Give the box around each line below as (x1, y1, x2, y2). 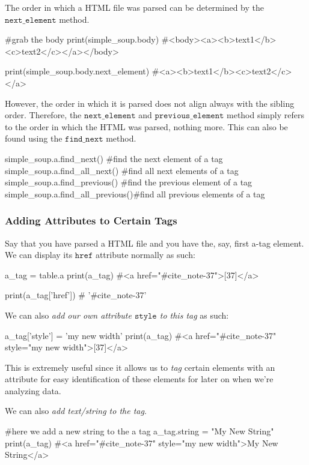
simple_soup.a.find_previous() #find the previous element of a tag (5, 176, 252, 188)
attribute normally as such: (95, 248, 195, 261)
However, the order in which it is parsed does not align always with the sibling (5, 97, 295, 109)
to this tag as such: (159, 308, 229, 321)
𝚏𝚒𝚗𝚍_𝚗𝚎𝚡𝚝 (65, 135, 103, 144)
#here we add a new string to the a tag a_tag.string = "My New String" (5, 425, 274, 437)
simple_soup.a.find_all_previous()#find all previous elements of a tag (5, 187, 265, 200)
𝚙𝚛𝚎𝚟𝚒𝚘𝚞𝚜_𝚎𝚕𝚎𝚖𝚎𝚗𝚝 (154, 112, 224, 121)
